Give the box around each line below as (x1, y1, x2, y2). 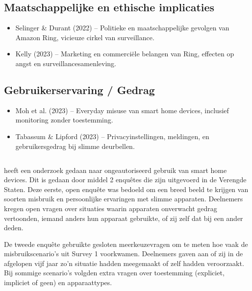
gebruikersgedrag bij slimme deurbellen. (15, 141, 135, 151)
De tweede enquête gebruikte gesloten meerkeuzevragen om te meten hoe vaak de (4, 239, 248, 249)
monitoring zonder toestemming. (15, 115, 113, 125)
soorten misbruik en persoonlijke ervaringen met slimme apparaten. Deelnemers (4, 194, 243, 204)
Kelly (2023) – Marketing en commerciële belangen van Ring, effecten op (15, 48, 234, 59)
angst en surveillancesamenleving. (15, 58, 117, 68)
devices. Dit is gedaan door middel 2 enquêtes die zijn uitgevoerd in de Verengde (4, 174, 247, 185)
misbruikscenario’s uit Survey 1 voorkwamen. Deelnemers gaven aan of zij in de (4, 248, 243, 259)
